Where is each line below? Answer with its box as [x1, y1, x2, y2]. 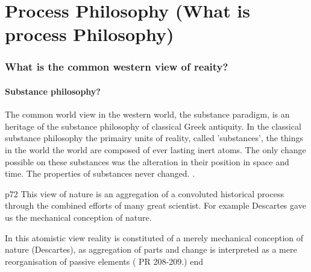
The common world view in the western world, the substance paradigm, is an [5, 108, 290, 121]
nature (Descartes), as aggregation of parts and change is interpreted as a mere [5, 243, 297, 256]
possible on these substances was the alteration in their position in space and [5, 155, 289, 168]
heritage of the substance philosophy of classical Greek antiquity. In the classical [5, 119, 301, 132]
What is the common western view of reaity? [5, 59, 228, 74]
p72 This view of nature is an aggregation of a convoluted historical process [5, 187, 284, 200]
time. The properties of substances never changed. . [5, 167, 195, 180]
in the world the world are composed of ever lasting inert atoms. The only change [5, 143, 306, 156]
